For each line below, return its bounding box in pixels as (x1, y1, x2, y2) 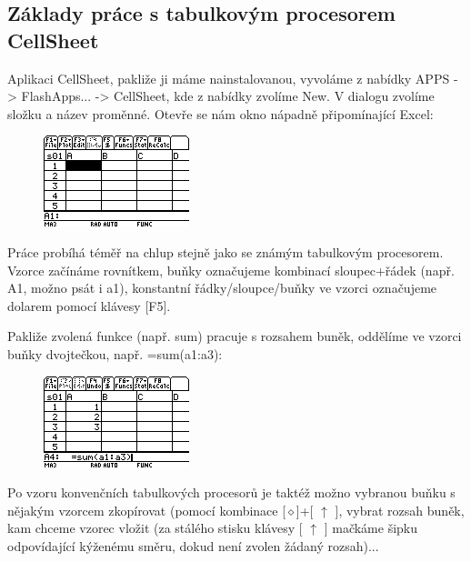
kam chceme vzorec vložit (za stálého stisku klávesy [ (7, 518, 303, 537)
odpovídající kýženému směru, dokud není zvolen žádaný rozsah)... (7, 536, 379, 555)
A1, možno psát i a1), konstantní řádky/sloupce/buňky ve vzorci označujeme (7, 278, 437, 297)
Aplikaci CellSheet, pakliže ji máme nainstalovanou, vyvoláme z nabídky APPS (7, 68, 450, 87)
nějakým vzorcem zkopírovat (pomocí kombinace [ (7, 500, 286, 519)
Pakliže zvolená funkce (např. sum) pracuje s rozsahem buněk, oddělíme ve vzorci (7, 326, 462, 346)
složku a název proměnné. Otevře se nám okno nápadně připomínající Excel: (7, 104, 434, 123)
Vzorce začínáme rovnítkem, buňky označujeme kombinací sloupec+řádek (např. (7, 260, 455, 279)
